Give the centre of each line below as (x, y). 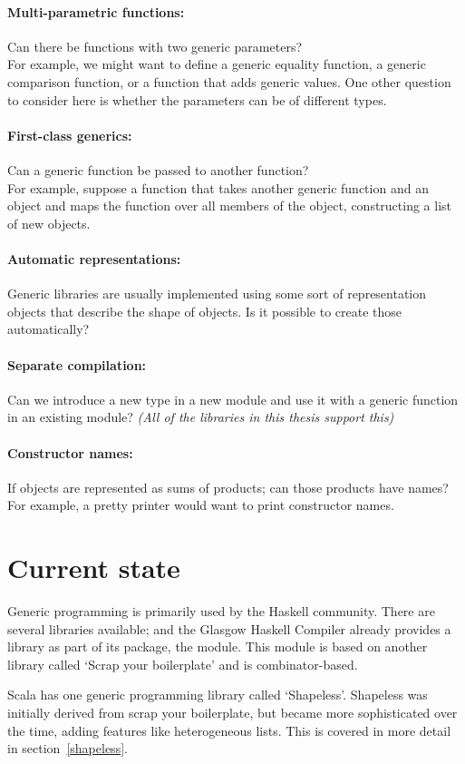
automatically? (48, 329)
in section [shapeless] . (68, 748)
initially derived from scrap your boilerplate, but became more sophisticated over (232, 712)
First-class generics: (70, 135)
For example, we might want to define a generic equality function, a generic (217, 64)
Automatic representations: (94, 258)
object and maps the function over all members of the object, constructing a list (230, 206)
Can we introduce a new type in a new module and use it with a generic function (233, 399)
